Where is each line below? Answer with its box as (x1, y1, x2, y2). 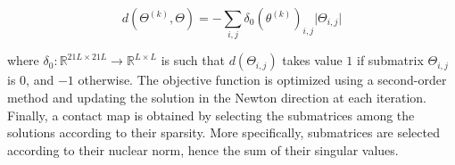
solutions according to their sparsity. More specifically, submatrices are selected (7, 123, 440, 142)
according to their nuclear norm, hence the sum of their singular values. (7, 140, 399, 159)
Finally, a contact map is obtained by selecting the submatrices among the (7, 105, 415, 124)
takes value (282, 51, 343, 70)
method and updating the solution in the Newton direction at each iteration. (7, 87, 426, 106)
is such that (161, 51, 225, 70)
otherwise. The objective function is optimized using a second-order (78, 70, 447, 89)
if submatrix (357, 51, 424, 70)
